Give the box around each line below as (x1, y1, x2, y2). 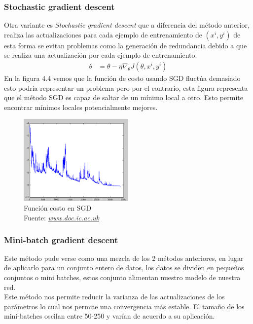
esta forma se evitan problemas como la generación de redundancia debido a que (4, 40, 247, 50)
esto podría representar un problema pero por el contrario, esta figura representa (4, 82, 248, 93)
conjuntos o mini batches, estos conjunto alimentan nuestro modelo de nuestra (4, 272, 241, 283)
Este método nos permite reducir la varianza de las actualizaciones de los (4, 291, 225, 302)
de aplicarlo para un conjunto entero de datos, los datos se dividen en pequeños (4, 262, 244, 273)
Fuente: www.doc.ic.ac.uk (24, 213, 99, 223)
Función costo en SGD (24, 203, 92, 213)
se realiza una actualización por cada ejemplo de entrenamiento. (4, 50, 197, 60)
